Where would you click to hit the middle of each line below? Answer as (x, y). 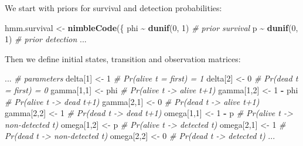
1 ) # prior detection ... (46, 39)
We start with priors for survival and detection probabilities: (113, 8)
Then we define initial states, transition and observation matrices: (123, 58)
